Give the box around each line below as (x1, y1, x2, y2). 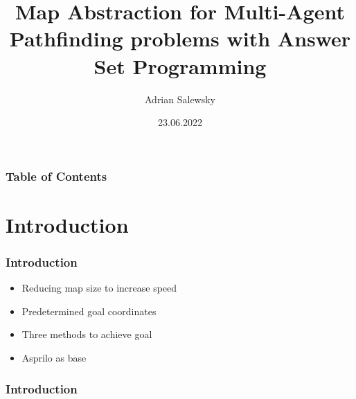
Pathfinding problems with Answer (9, 24, 351, 53)
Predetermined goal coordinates (21, 303, 157, 318)
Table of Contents (6, 167, 107, 184)
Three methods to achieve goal (21, 327, 152, 342)
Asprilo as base (21, 350, 87, 364)
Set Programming (94, 51, 267, 80)
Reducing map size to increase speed (21, 281, 177, 295)
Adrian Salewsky (144, 91, 216, 106)
